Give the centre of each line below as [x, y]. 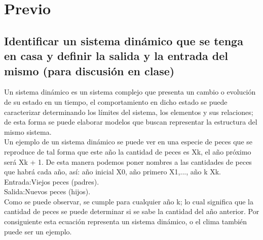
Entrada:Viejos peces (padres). [52, 181]
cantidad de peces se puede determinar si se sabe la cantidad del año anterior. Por [132, 211]
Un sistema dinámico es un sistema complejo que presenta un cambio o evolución [130, 92]
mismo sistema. [28, 131]
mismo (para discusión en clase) [89, 70]
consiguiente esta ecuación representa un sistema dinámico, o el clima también [126, 221]
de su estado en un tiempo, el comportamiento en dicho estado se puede [116, 101]
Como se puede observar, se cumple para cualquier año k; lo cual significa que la [129, 201]
